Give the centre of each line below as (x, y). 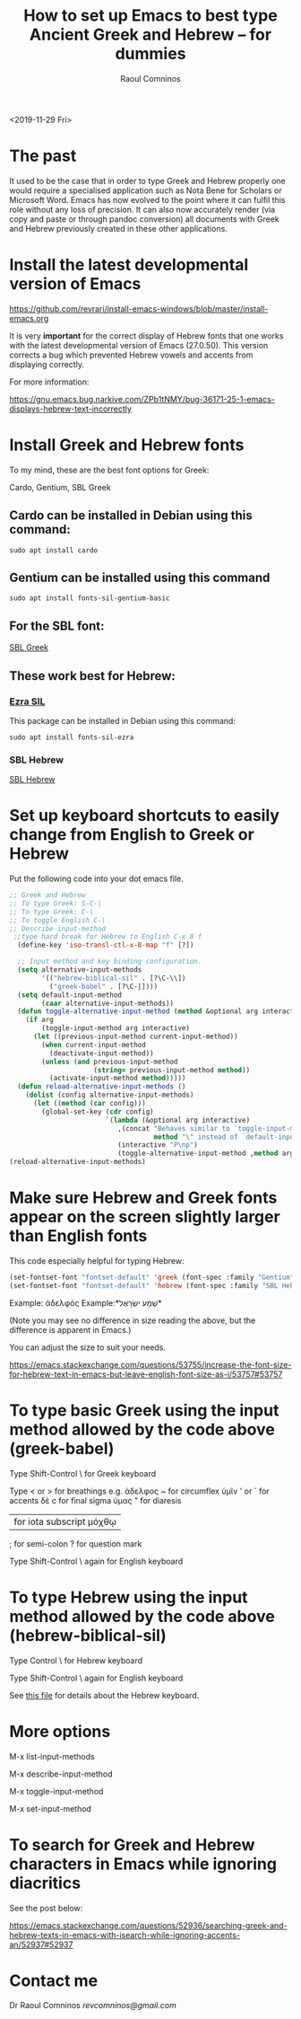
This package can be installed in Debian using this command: (122, 720)
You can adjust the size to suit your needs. (88, 1347)
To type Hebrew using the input (129, 1597)
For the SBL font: (57, 626)
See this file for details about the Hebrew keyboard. (104, 1695)
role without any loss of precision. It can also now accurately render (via (142, 209)
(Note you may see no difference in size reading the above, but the (133, 1320)
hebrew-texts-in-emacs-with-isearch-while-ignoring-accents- (125, 1935)
